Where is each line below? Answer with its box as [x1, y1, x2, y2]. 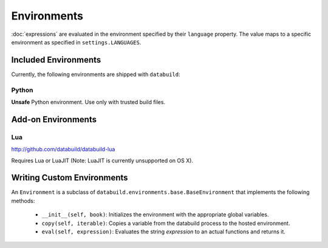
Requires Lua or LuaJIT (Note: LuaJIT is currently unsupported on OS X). [11, 157, 194, 164]
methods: [11, 197, 35, 204]
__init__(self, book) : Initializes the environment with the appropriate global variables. [41, 211, 269, 218]
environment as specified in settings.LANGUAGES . [11, 38, 142, 46]
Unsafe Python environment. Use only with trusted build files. [11, 98, 166, 106]
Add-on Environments [11, 114, 97, 125]
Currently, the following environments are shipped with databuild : [11, 71, 180, 78]
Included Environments [11, 55, 101, 65]
